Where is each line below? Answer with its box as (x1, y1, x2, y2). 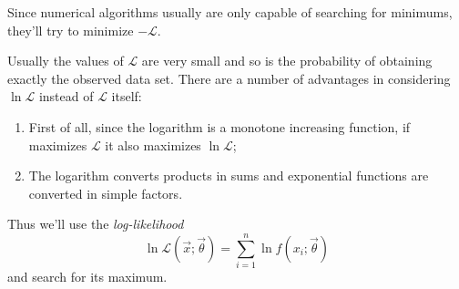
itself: (111, 87, 142, 106)
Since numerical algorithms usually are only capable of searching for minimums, (7, 3, 453, 21)
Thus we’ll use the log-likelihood (7, 214, 184, 233)
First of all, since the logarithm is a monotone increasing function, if (28, 117, 411, 136)
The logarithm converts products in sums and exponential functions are (28, 166, 429, 185)
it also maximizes (105, 135, 201, 154)
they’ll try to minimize (7, 20, 134, 39)
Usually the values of (7, 51, 124, 70)
